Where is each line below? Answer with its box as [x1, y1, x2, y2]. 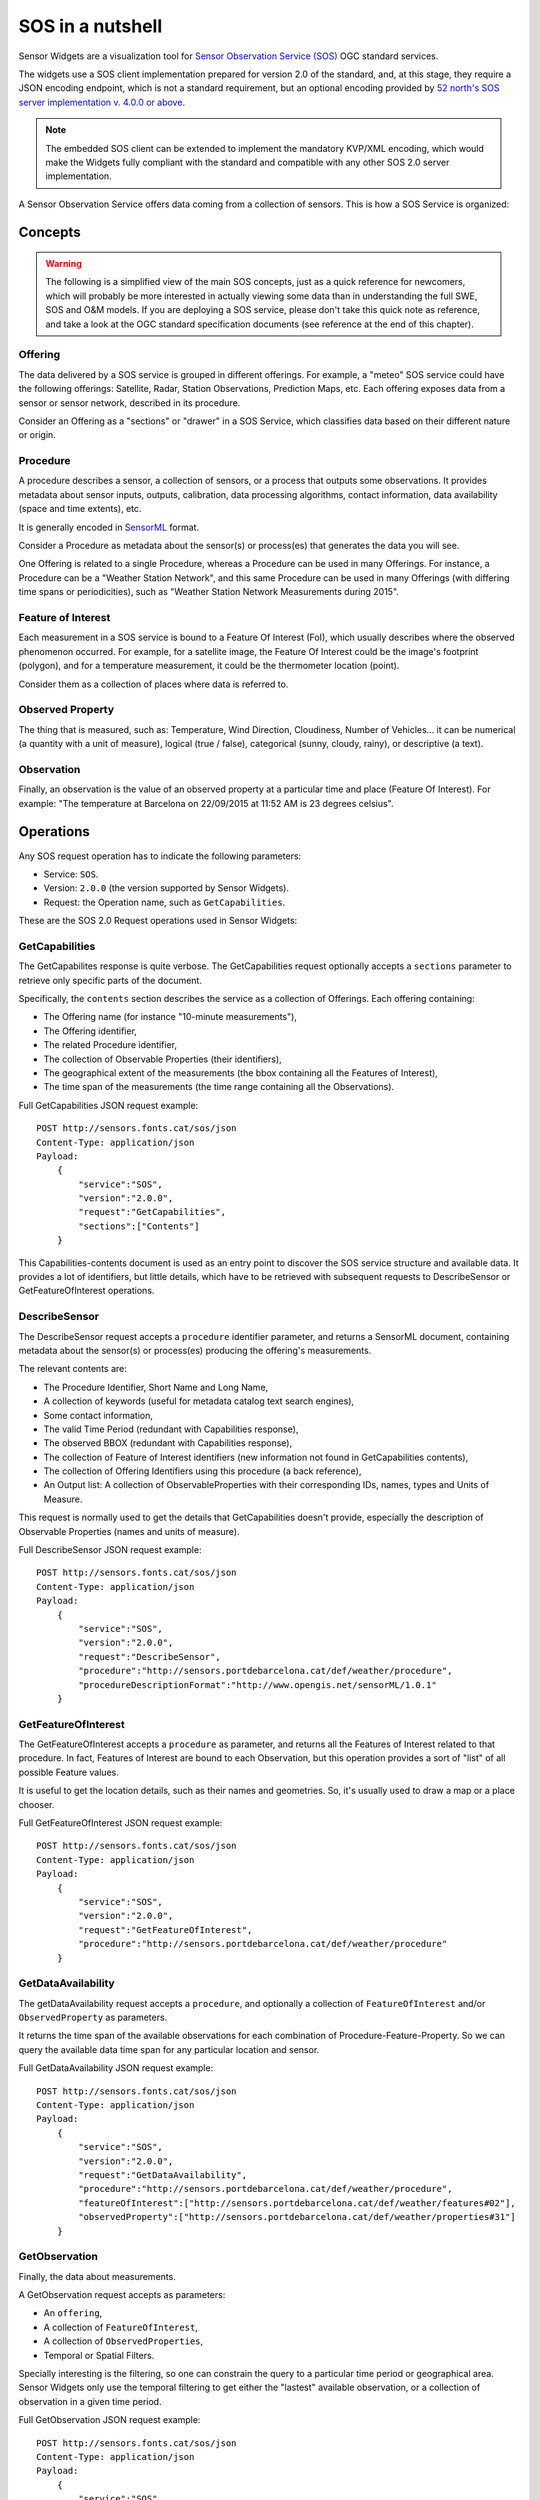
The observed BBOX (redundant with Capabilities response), [43, 1437, 293, 1449]
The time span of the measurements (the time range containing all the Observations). [43, 1081, 395, 1093]
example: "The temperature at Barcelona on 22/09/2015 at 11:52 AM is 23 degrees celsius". [18, 797, 394, 809]
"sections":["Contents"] [78, 1220, 200, 1232]
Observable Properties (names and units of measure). [18, 1525, 240, 1537]
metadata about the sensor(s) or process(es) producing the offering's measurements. [18, 1344, 372, 1356]
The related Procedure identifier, [43, 1039, 178, 1051]
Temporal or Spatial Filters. [43, 2349, 155, 2361]
